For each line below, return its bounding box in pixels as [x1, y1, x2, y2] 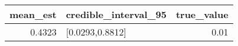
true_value [175, 8, 229, 21]
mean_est [9, 8, 57, 21]
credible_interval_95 [66, 8, 167, 21]
